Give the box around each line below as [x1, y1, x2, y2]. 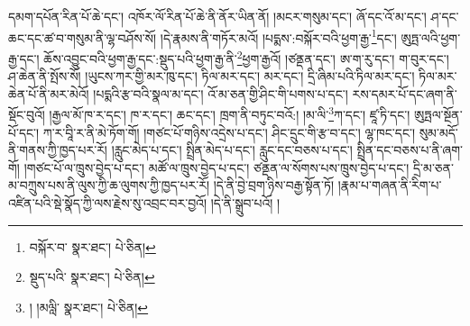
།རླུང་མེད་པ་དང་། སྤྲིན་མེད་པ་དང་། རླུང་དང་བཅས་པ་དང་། [111, 140, 353, 159]
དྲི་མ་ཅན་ [413, 158, 455, 177]
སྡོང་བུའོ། [8, 104, 45, 123]
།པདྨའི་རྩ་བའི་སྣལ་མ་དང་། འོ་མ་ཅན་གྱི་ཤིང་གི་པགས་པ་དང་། [93, 84, 348, 103]
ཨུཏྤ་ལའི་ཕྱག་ [401, 28, 461, 47]
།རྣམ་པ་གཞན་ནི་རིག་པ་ [337, 176, 442, 195]
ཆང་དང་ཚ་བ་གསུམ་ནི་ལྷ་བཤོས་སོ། [8, 28, 157, 47]
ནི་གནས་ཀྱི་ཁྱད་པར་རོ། [8, 140, 107, 159]
